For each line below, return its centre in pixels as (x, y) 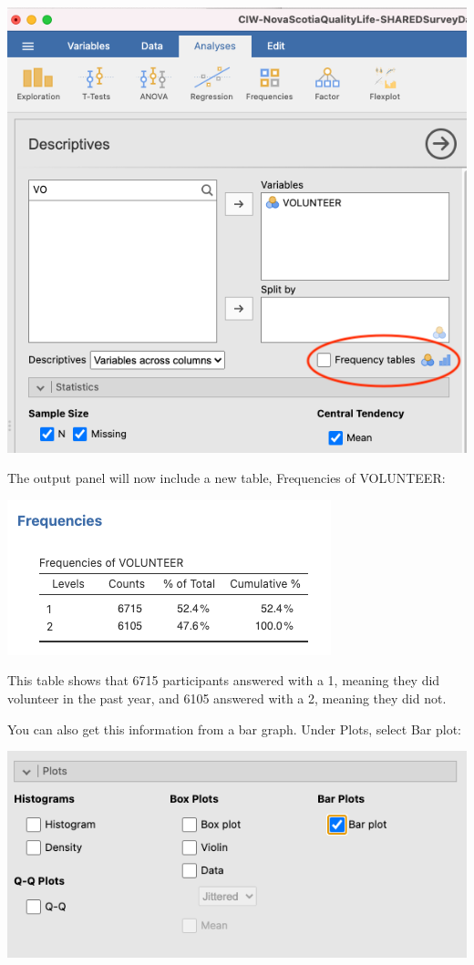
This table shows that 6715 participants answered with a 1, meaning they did (224, 680)
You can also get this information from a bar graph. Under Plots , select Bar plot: (234, 729)
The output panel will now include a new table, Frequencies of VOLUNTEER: (227, 478)
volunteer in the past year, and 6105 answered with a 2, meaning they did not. (227, 698)
